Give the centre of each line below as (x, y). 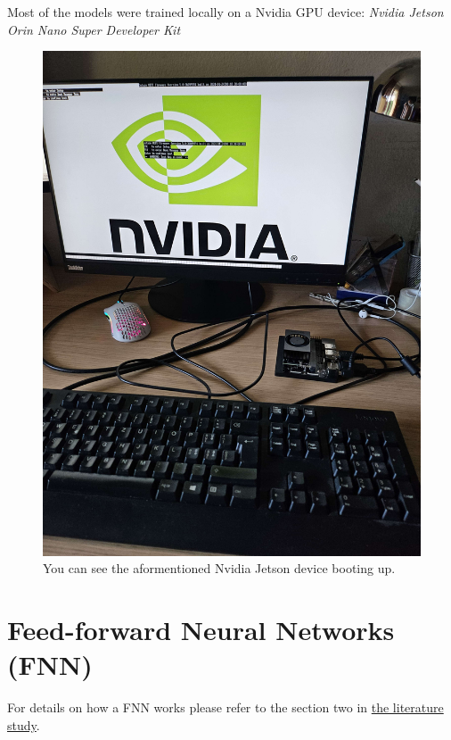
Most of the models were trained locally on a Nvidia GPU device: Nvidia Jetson (225, 12)
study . (24, 724)
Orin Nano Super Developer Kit (94, 29)
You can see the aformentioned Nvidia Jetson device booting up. (219, 568)
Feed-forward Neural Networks (201, 629)
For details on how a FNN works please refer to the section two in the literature (225, 707)
